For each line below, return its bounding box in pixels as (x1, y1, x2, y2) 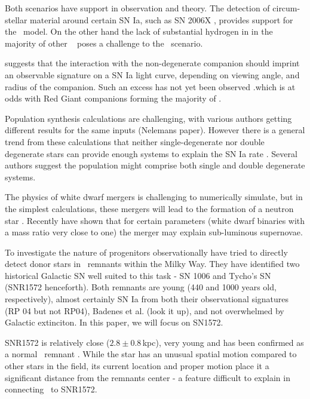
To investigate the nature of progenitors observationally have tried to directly (5, 245, 288, 258)
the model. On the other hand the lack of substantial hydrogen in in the (5, 25, 273, 38)
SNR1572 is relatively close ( (5, 336, 110, 348)
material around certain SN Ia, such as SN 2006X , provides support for (30, 13, 293, 26)
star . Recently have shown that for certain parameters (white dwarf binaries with (5, 214, 305, 226)
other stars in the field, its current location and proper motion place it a (5, 360, 269, 372)
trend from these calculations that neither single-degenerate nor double (5, 135, 265, 148)
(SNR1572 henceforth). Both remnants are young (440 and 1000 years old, (5, 281, 277, 293)
